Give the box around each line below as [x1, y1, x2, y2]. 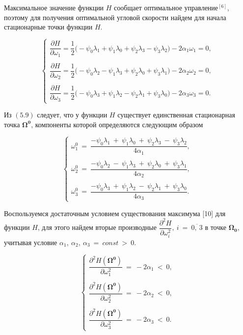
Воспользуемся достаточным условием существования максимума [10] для [4, 208, 226, 218]
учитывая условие [4, 237, 57, 247]
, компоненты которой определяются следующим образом [31, 119, 203, 129]
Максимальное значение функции [4, 2, 104, 12]
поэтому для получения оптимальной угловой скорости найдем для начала [4, 12, 226, 22]
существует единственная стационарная [117, 110, 235, 119]
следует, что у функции [37, 110, 108, 119]
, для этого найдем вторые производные [37, 222, 157, 232]
